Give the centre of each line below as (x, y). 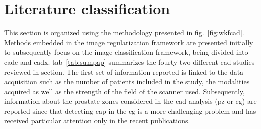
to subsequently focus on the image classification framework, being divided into (126, 52)
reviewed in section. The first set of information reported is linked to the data (124, 72)
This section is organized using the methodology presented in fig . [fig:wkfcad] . (124, 33)
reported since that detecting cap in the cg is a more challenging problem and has (130, 111)
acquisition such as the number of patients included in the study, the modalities (127, 82)
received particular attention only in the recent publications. (97, 121)
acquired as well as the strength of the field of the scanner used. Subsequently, (124, 91)
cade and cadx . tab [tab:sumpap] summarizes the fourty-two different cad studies (129, 62)
